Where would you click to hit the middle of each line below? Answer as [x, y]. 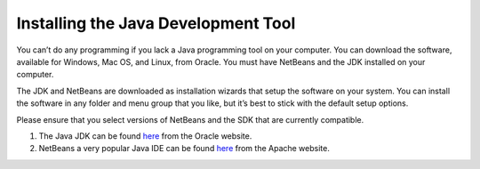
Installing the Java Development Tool [156, 23]
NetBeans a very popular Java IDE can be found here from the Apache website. [184, 149]
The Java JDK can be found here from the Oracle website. [145, 136]
